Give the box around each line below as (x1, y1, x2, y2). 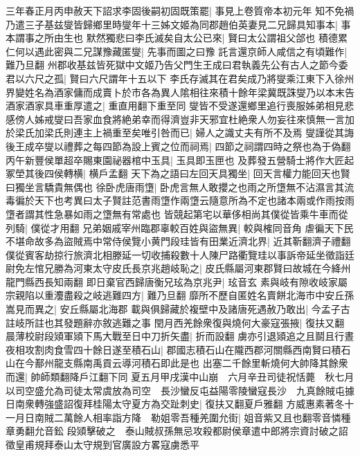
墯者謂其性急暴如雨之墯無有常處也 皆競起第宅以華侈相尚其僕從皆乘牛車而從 (6, 206, 348, 221)
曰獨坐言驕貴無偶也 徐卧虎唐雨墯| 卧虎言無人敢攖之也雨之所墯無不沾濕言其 (6, 179, 345, 194)
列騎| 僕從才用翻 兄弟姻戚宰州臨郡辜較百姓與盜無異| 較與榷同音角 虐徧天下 (6, 220, 344, 235)
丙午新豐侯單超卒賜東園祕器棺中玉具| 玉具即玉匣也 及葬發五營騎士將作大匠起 (6, 152, 354, 167)
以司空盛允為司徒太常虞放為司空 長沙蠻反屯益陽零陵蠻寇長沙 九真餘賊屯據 (6, 383, 354, 397)
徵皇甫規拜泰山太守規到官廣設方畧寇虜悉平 (6, 437, 199, 451)
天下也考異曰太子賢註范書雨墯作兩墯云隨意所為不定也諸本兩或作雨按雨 (34, 193, 354, 208)
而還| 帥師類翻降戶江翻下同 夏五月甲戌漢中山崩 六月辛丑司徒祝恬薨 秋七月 (6, 370, 354, 384)
